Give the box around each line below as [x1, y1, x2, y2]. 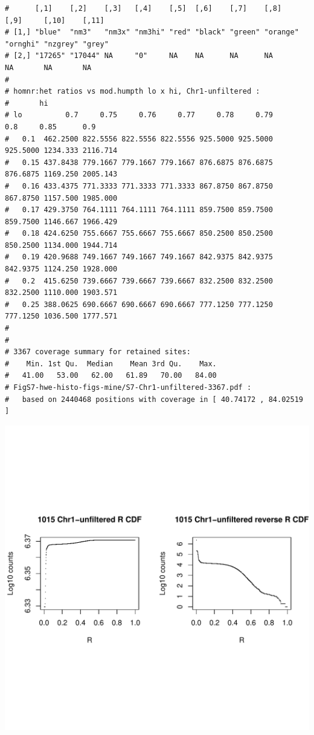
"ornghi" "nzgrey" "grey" [5, 39, 109, 48]
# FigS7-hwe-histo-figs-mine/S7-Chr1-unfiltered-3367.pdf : [5, 383, 252, 392]
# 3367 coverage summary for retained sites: [5, 348, 191, 357]
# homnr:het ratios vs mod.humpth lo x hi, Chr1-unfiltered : [5, 87, 260, 96]
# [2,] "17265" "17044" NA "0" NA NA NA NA [5, 51, 273, 60]
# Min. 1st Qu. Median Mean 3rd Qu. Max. [5, 359, 217, 368]
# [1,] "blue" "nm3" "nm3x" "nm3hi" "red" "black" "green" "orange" [5, 28, 299, 37]
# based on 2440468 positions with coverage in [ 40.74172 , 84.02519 [5, 395, 303, 404]
